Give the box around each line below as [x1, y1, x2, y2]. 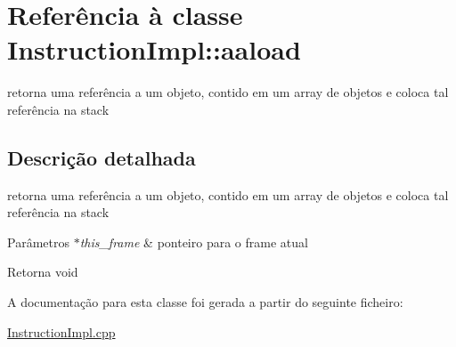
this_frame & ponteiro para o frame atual [79, 232, 308, 251]
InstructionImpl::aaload [7, 31, 301, 68]
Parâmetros [7, 232, 69, 251]
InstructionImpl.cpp [7, 322, 116, 341]
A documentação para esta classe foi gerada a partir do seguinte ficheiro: [7, 293, 403, 311]
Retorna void [7, 262, 78, 281]
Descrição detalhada [7, 143, 196, 171]
